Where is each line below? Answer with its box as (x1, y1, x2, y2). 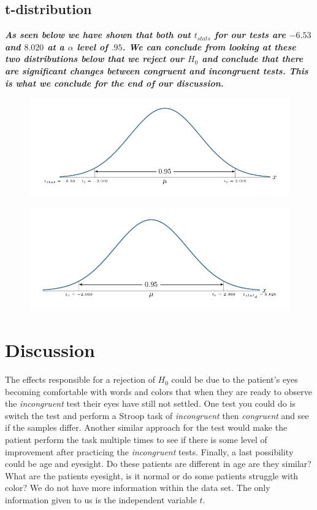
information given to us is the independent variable (5, 493, 197, 506)
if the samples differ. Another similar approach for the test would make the (5, 421, 288, 434)
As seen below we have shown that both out (5, 28, 191, 41)
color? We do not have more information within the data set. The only (5, 481, 270, 494)
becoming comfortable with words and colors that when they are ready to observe (5, 385, 312, 398)
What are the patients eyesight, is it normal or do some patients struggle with (5, 469, 299, 482)
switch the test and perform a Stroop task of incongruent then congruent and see (5, 409, 309, 422)
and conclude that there (202, 52, 304, 65)
